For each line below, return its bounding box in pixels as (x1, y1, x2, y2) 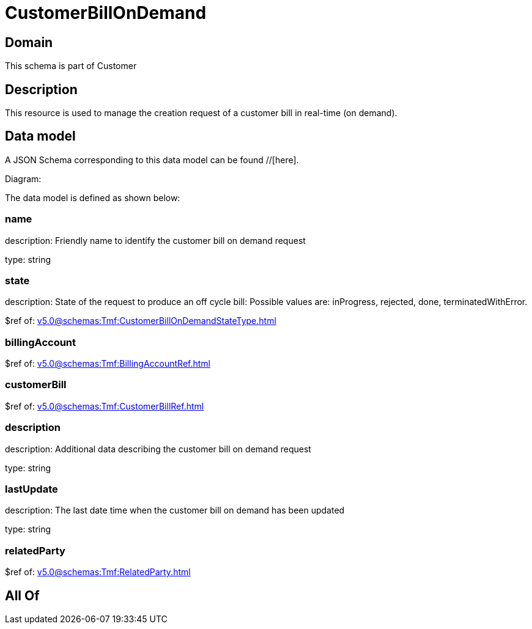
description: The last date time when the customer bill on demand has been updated (5, 505, 345, 516)
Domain (5, 34, 53, 50)
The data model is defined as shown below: (5, 192, 180, 203)
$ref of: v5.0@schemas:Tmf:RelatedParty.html (5, 567, 191, 578)
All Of (5, 587, 40, 603)
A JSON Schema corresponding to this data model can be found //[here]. (5, 154, 299, 165)
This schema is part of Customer (5, 61, 137, 72)
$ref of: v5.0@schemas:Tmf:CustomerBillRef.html (5, 400, 204, 411)
